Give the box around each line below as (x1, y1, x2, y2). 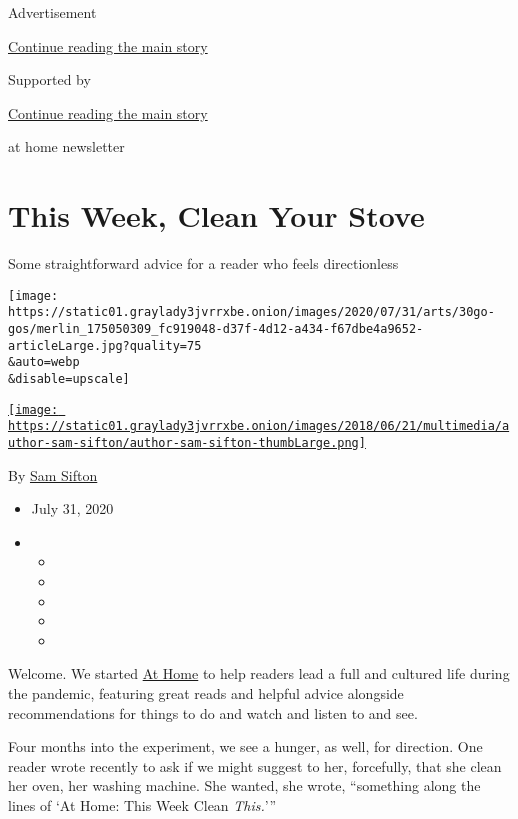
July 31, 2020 (31, 498, 114, 519)
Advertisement (8, 2, 97, 22)
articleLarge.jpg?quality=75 (8, 338, 202, 353)
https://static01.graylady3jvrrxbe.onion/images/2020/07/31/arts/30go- (8, 305, 495, 320)
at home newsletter (8, 136, 125, 157)
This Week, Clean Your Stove (8, 195, 425, 236)
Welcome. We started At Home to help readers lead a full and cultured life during (8, 663, 510, 684)
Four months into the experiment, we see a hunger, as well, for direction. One (8, 736, 483, 757)
